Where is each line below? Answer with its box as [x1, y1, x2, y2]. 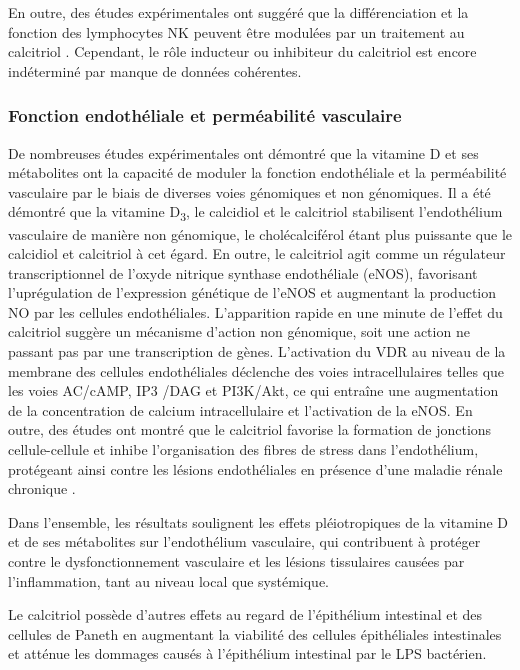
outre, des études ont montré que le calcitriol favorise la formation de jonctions [8, 419, 492, 440]
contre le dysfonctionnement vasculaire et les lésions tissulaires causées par [8, 551, 465, 571]
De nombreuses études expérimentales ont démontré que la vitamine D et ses [8, 142, 479, 163]
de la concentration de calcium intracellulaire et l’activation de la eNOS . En [8, 399, 473, 420]
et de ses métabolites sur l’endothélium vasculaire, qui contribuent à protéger [8, 531, 481, 552]
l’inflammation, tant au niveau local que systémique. [8, 570, 330, 591]
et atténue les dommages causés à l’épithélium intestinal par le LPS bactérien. [8, 643, 487, 664]
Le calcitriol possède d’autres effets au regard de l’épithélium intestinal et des [8, 604, 483, 625]
